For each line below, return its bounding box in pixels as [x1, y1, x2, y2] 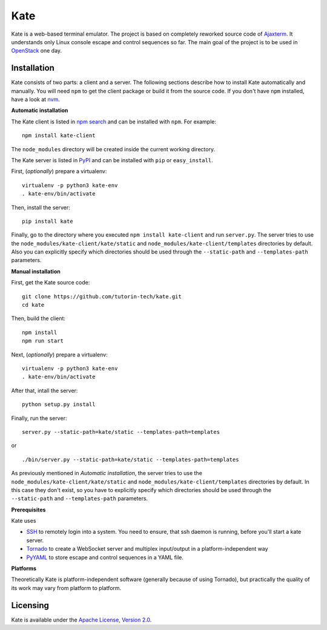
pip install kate [22, 218, 73, 225]
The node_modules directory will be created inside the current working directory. [11, 145, 215, 153]
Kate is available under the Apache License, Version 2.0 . [11, 616, 152, 623]
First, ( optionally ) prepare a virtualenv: [11, 168, 107, 175]
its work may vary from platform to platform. [11, 584, 122, 591]
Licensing [11, 600, 50, 611]
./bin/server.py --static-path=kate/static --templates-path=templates [22, 456, 239, 463]
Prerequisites [11, 506, 46, 513]
